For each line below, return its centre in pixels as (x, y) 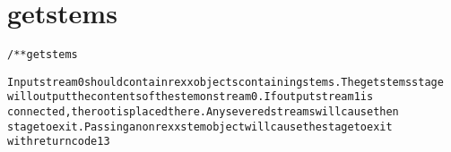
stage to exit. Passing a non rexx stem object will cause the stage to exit (200, 127)
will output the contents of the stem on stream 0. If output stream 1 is (191, 97)
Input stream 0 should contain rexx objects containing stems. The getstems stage (225, 82)
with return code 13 (59, 142)
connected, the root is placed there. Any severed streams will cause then (203, 112)
